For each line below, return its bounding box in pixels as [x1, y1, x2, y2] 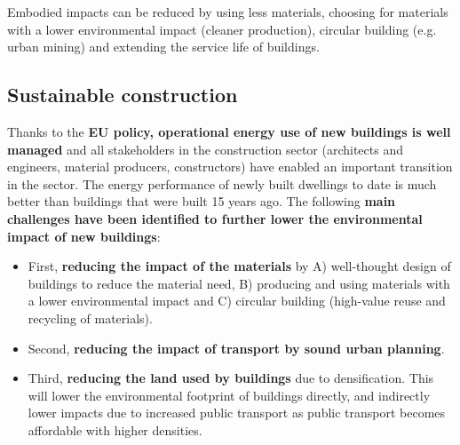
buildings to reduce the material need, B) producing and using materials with [28, 274, 450, 292]
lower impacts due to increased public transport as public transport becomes [28, 403, 446, 422]
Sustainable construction [7, 81, 238, 108]
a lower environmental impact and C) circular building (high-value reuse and [28, 291, 446, 310]
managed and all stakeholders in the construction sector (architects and [7, 139, 403, 158]
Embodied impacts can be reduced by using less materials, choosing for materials [7, 3, 448, 20]
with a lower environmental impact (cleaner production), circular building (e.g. [7, 20, 437, 38]
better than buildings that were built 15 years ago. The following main [7, 192, 396, 211]
